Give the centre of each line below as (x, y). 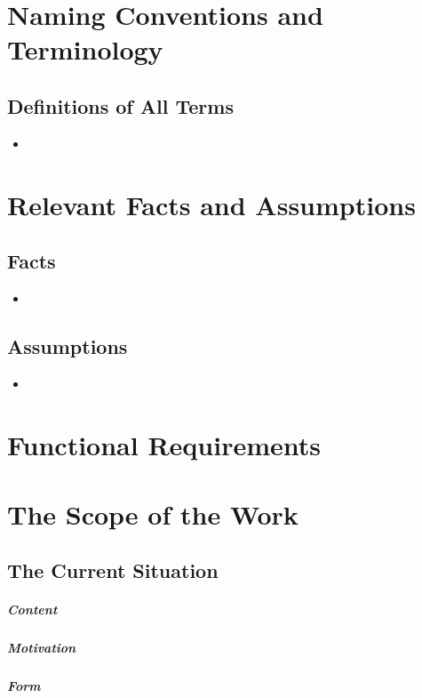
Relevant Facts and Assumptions (211, 204)
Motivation (42, 648)
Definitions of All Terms (120, 105)
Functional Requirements (164, 444)
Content (32, 610)
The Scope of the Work (153, 513)
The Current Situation (113, 570)
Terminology (85, 49)
